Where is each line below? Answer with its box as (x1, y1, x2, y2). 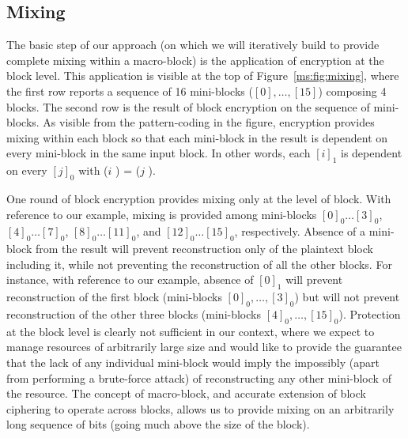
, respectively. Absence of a (234, 223, 366, 240)
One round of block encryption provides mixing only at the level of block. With (6, 190, 391, 206)
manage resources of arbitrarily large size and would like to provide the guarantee (6, 338, 402, 355)
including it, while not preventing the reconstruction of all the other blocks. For (6, 255, 392, 272)
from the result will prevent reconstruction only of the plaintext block (35, 240, 373, 257)
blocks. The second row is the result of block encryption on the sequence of (6, 98, 370, 115)
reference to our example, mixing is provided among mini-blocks (6, 206, 317, 222)
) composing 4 (318, 82, 387, 99)
